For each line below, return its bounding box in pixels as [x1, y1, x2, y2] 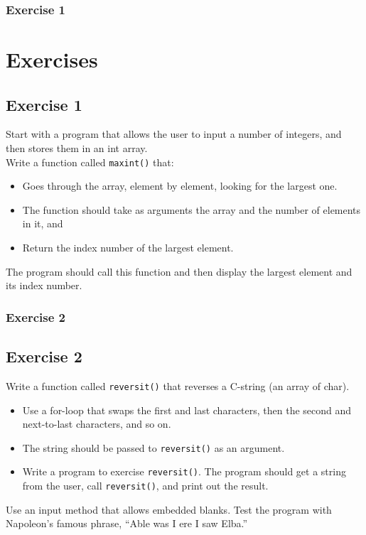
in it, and [22, 216, 63, 231]
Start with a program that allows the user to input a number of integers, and [6, 126, 342, 141]
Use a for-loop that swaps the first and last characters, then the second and [22, 402, 352, 417]
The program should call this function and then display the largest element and [6, 264, 352, 279]
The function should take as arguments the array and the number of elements [22, 202, 361, 217]
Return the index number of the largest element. [22, 240, 234, 255]
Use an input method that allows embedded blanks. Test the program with [6, 502, 332, 517]
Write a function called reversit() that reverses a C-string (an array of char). [6, 378, 350, 393]
